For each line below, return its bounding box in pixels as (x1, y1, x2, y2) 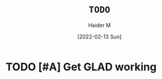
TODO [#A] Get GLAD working (5, 60, 157, 74)
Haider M (88, 21, 111, 29)
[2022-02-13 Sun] (77, 33, 122, 40)
